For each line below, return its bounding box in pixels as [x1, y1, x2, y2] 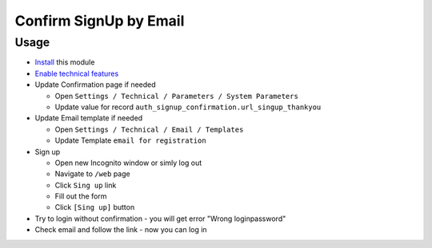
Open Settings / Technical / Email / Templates [54, 124, 244, 134]
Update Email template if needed [34, 113, 143, 123]
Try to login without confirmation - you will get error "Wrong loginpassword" [34, 214, 286, 223]
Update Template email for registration [54, 136, 207, 145]
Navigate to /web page [54, 169, 131, 179]
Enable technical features [34, 69, 119, 78]
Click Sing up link [54, 180, 117, 190]
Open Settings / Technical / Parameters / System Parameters [54, 91, 299, 100]
